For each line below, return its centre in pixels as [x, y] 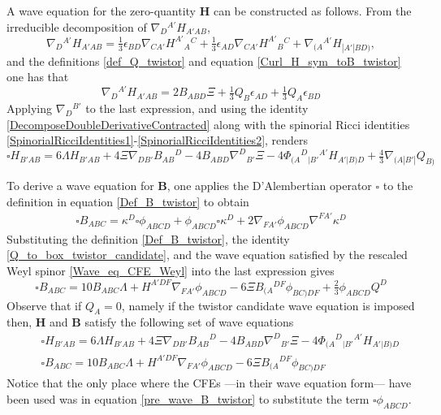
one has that [38, 77]
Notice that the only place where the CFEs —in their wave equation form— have [209, 383]
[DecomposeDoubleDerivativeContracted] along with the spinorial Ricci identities [208, 124]
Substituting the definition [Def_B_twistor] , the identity [148, 238]
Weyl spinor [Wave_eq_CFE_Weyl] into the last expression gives [171, 270]
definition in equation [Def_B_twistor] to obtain [128, 201]
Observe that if [44, 305]
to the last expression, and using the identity [197, 108]
